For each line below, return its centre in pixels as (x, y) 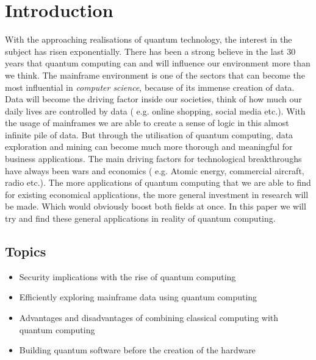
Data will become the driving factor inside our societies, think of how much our (153, 99)
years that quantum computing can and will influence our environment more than (158, 63)
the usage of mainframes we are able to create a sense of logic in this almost (147, 123)
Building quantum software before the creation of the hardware (137, 350)
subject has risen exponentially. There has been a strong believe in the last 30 (150, 51)
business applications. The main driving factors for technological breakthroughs (153, 159)
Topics (26, 251)
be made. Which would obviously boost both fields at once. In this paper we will (156, 206)
